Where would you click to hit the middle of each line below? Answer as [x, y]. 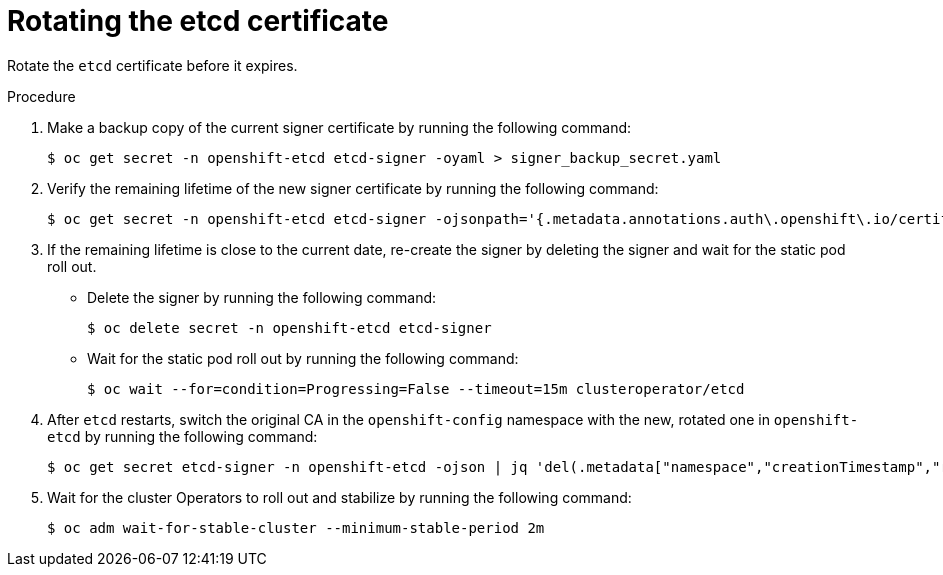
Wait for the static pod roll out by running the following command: [303, 358]
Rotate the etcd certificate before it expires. [152, 65]
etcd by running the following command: [182, 436]
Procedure [41, 96]
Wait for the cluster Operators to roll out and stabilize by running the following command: [339, 497]
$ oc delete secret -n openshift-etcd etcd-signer [289, 327]
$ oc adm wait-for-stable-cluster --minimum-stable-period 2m [296, 527]
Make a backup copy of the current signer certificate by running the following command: [339, 127]
